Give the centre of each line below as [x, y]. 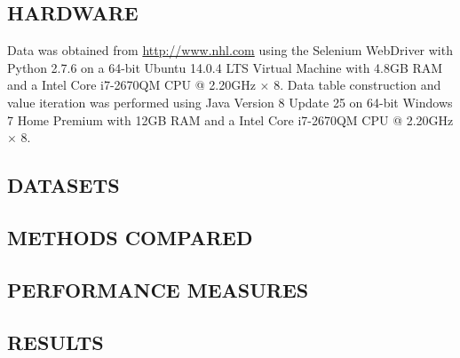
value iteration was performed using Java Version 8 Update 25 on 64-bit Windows [230, 102]
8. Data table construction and [357, 85]
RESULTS [56, 342]
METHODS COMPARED [130, 237]
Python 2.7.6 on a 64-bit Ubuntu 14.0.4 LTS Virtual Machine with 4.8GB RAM [225, 67]
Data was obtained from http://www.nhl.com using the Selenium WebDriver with [230, 50]
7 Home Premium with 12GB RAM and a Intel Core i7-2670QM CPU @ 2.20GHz [230, 119]
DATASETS [63, 185]
